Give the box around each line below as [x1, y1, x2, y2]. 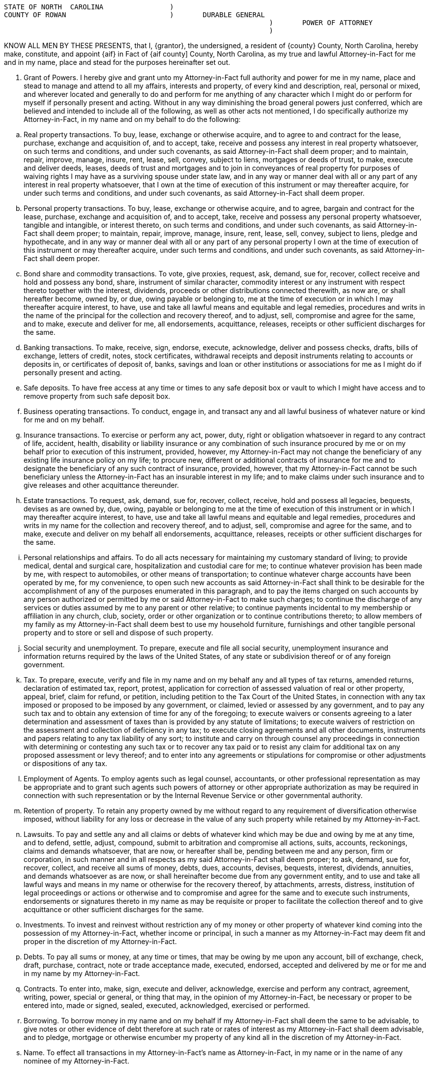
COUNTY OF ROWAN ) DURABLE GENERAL [4, 11, 265, 19]
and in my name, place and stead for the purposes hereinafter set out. [4, 58, 230, 66]
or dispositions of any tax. [24, 759, 108, 768]
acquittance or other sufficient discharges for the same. [24, 905, 204, 914]
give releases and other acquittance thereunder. [24, 481, 179, 489]
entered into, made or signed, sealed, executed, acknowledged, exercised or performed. [24, 1001, 310, 1010]
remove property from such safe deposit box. [24, 392, 171, 400]
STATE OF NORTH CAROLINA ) [4, 3, 174, 11]
